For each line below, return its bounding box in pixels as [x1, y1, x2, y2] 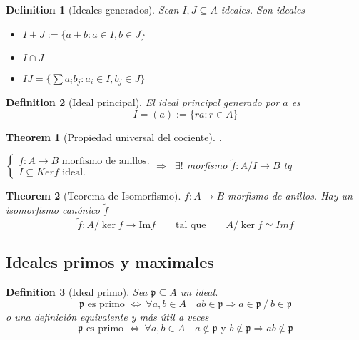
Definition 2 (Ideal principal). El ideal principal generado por [6, 95, 280, 110]
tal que [176, 220, 206, 230]
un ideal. [180, 284, 218, 299]
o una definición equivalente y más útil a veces [6, 309, 209, 324]
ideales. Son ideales [221, 2, 305, 16]
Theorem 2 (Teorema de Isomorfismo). [6, 188, 181, 203]
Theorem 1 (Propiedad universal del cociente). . [6, 129, 222, 144]
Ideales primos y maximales [6, 251, 214, 273]
